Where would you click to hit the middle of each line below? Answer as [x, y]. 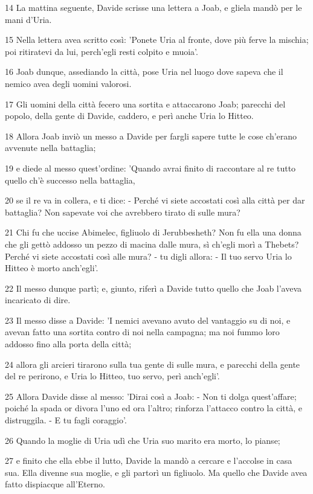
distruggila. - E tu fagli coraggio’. [66, 420]
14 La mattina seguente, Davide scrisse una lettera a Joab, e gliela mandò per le [153, 7]
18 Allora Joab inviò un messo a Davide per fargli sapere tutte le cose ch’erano [151, 136]
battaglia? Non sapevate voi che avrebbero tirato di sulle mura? [123, 212]
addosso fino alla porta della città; [68, 344]
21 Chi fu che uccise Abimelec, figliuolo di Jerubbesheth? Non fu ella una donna [153, 232]
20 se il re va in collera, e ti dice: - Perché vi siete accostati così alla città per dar [155, 200]
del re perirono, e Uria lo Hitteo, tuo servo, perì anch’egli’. [112, 376]
